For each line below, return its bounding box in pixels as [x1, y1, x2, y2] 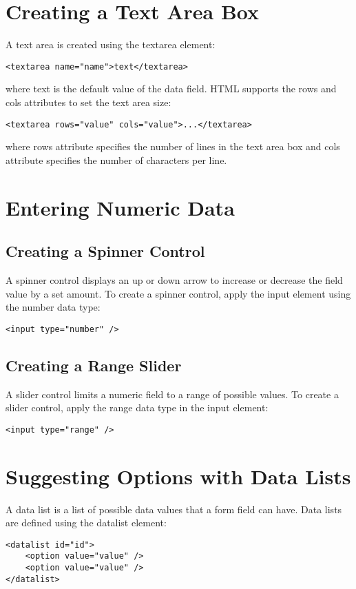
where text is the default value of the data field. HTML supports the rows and [6, 81, 337, 96]
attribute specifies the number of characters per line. [6, 152, 227, 167]
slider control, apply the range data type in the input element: [6, 400, 269, 415]
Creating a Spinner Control [6, 240, 205, 262]
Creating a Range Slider [6, 354, 182, 375]
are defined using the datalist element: [6, 515, 167, 530]
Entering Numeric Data [6, 193, 235, 221]
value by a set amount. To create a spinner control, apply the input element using [6, 286, 351, 300]
